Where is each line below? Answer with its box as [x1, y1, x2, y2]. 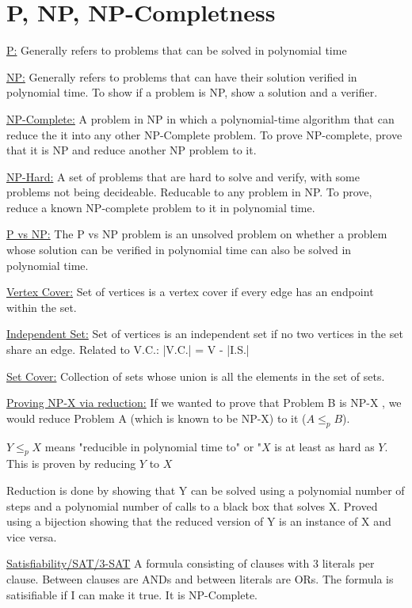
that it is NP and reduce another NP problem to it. [6, 142, 257, 158]
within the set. [6, 298, 77, 315]
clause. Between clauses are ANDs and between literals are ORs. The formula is [6, 570, 394, 587]
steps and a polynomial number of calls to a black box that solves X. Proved [6, 497, 378, 514]
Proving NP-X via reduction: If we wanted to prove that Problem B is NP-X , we [6, 394, 402, 411]
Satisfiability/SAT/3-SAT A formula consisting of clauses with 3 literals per [6, 555, 375, 572]
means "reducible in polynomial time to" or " [44, 438, 262, 454]
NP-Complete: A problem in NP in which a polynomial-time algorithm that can [6, 110, 395, 127]
